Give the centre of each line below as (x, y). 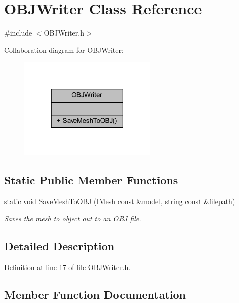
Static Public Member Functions (91, 180)
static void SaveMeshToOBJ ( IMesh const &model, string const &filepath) (120, 201)
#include (18, 33)
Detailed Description (59, 245)
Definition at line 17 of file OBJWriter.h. (67, 267)
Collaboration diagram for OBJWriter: (64, 49)
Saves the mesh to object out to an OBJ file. (73, 218)
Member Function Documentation (95, 294)
